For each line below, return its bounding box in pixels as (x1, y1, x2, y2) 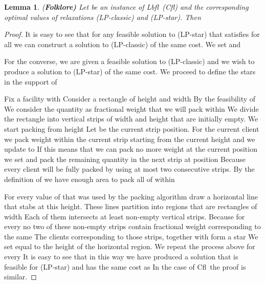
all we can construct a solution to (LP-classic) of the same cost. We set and (4, 38, 241, 49)
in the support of (4, 76, 57, 87)
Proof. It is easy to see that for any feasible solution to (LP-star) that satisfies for (4, 29, 260, 39)
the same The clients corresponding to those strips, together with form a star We (4, 231, 258, 241)
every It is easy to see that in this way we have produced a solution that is (4, 251, 238, 262)
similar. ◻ (4, 271, 37, 282)
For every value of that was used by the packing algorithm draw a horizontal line (4, 191, 258, 201)
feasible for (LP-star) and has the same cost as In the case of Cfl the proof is (4, 261, 246, 272)
